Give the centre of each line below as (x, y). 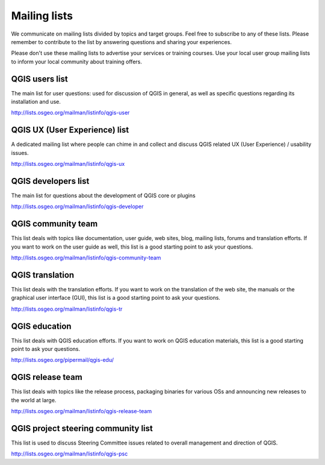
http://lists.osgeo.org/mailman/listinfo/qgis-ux (68, 164)
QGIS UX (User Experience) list (70, 130)
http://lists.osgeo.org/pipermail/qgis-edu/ (63, 360)
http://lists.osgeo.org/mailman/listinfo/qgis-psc (70, 454)
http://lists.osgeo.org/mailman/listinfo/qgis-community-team (86, 258)
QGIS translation (43, 275)
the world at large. (34, 400)
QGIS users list (40, 79)
